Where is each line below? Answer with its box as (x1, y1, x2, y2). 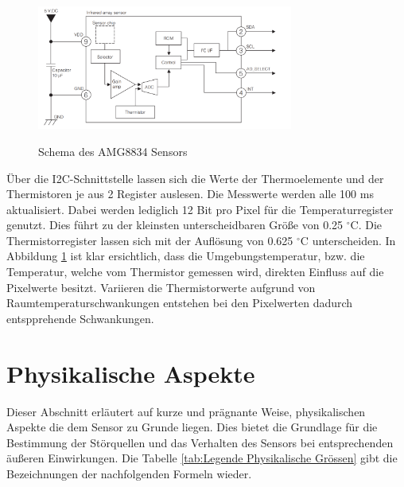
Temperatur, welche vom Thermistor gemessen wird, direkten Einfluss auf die (6, 263, 384, 280)
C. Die (350, 216, 383, 233)
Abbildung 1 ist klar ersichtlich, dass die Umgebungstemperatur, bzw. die (6, 247, 365, 264)
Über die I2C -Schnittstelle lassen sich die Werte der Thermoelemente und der (6, 169, 384, 186)
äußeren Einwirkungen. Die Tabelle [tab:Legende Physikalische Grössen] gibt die (6, 450, 398, 466)
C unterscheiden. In (300, 232, 396, 248)
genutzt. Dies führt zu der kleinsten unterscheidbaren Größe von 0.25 (6, 216, 344, 233)
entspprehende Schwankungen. (6, 310, 154, 326)
